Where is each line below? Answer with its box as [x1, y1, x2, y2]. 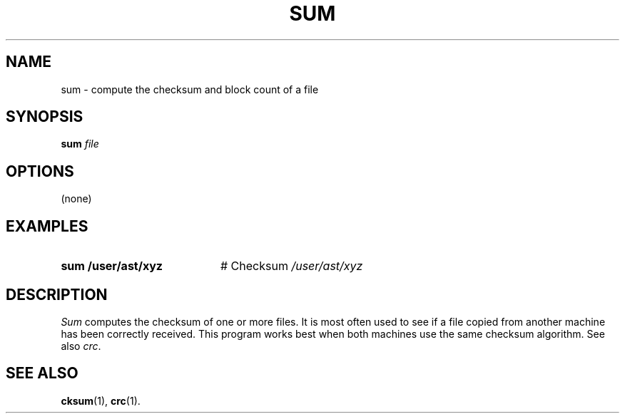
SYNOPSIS [6, 108, 83, 126]
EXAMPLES [6, 217, 88, 235]
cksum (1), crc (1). [61, 394, 141, 407]
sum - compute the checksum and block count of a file [61, 83, 319, 95]
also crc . [61, 339, 101, 352]
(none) [61, 192, 92, 205]
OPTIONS [6, 162, 74, 180]
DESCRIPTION [6, 285, 108, 304]
